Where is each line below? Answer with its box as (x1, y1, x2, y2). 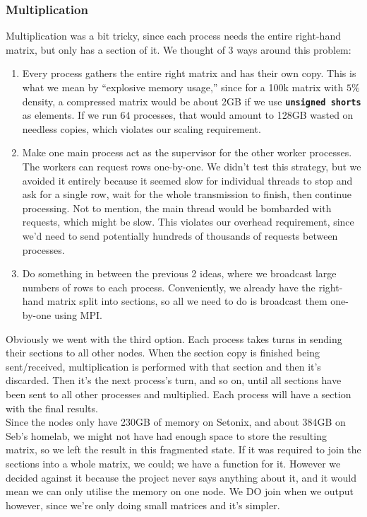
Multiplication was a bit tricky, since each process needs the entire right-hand (6, 28, 341, 43)
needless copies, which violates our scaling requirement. (22, 121, 261, 136)
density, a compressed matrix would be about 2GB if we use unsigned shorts (22, 93, 361, 108)
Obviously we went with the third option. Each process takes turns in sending (6, 331, 342, 346)
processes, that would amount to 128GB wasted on (133, 108, 354, 122)
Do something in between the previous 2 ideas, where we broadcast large (22, 266, 337, 281)
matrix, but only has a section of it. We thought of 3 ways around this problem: (6, 42, 351, 57)
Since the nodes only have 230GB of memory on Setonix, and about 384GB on (6, 414, 346, 429)
